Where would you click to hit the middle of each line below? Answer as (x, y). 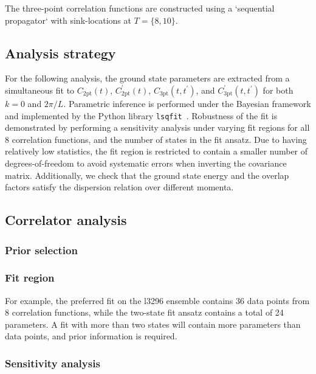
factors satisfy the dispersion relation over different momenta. (119, 187)
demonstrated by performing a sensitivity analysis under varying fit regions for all (157, 127)
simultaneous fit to (40, 90)
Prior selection (41, 250)
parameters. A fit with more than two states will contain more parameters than (153, 324)
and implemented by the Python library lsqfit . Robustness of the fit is (141, 115)
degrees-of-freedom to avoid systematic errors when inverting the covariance (146, 163)
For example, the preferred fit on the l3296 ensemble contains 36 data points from (157, 300)
